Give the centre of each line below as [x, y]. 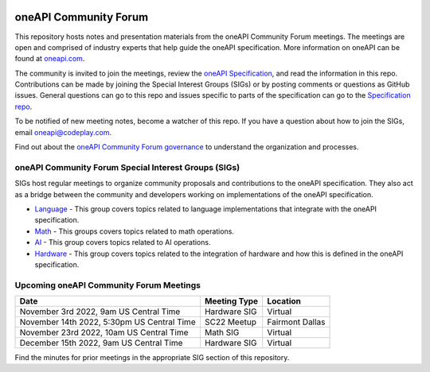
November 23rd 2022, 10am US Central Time [104, 332]
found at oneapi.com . [50, 59]
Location [284, 301]
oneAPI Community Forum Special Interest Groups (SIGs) [127, 167]
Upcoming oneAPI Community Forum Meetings [107, 285]
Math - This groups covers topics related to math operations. [135, 231]
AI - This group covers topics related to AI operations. [123, 242]
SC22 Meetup [230, 322]
